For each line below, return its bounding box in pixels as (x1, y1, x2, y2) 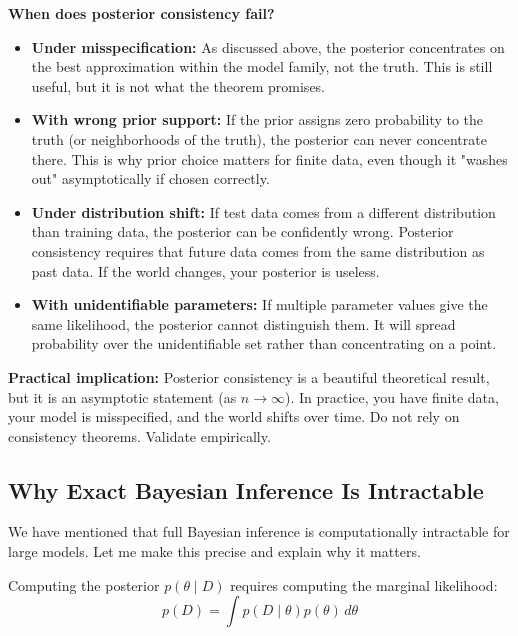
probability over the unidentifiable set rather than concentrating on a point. (31, 333, 497, 354)
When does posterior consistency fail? (8, 3, 275, 23)
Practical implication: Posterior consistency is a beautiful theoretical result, (8, 366, 490, 387)
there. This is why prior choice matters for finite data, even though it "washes (31, 148, 508, 169)
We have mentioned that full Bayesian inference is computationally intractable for (8, 521, 510, 542)
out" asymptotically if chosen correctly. (31, 168, 270, 189)
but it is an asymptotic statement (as (8, 386, 237, 407)
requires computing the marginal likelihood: (230, 574, 498, 595)
